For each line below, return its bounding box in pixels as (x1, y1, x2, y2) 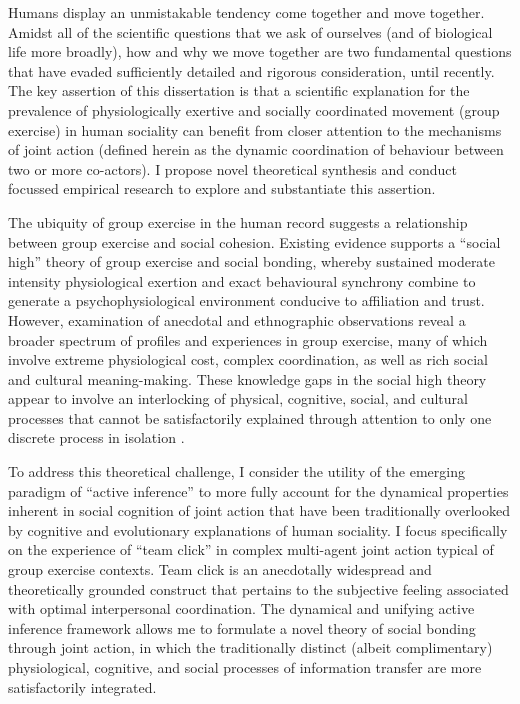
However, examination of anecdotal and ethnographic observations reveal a (8, 309, 466, 330)
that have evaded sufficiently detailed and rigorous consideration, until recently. (8, 60, 495, 81)
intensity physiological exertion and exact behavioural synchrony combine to (8, 270, 476, 291)
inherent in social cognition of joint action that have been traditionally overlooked (8, 500, 510, 521)
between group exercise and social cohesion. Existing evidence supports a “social (8, 231, 501, 252)
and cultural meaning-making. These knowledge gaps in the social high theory (8, 368, 487, 389)
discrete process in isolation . (8, 427, 185, 448)
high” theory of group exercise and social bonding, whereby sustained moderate (8, 251, 496, 272)
